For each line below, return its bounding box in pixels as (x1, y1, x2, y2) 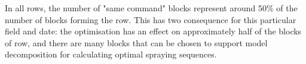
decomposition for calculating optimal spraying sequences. (5, 48, 217, 60)
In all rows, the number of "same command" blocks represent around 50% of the (5, 2, 298, 14)
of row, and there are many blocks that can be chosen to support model (5, 36, 268, 49)
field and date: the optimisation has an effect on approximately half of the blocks (5, 25, 302, 37)
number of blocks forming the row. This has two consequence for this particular (5, 13, 296, 25)
